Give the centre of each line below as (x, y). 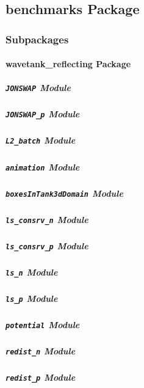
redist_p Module (41, 377)
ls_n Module (32, 272)
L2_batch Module (41, 140)
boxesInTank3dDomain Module (64, 193)
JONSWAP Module (38, 88)
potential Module (43, 324)
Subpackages (37, 39)
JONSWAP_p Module (43, 114)
